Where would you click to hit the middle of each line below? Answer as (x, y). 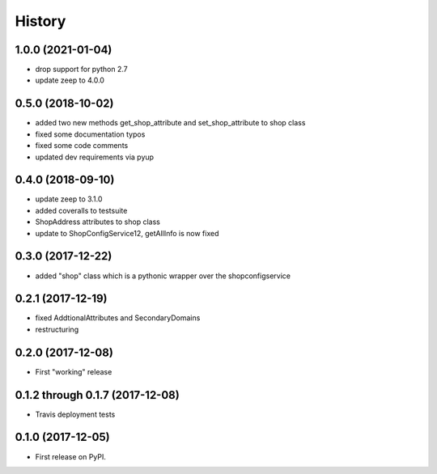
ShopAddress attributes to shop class (98, 222)
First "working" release (74, 371)
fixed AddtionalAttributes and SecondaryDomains (118, 318)
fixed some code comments (82, 146)
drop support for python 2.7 (82, 70)
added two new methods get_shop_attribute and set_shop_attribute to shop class (170, 123)
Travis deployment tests (75, 414)
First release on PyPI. (71, 456)
